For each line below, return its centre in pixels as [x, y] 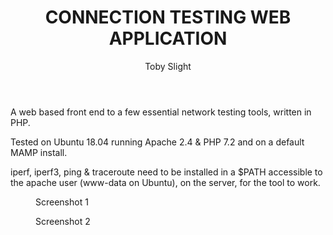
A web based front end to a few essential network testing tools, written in [161, 112]
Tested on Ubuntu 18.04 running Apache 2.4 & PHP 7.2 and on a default [157, 142]
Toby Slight [168, 66]
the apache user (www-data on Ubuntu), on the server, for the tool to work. [165, 182]
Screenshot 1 [62, 202]
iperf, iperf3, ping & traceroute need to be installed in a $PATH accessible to [166, 172]
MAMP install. [39, 152]
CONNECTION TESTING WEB [168, 17]
